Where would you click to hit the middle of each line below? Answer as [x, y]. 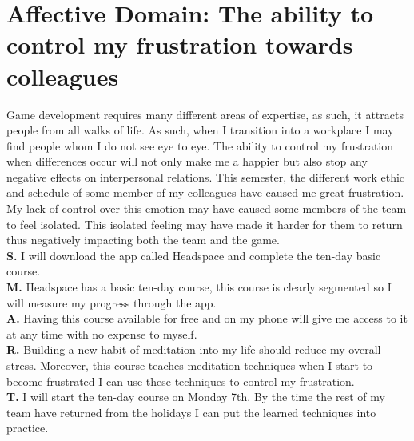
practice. [28, 428]
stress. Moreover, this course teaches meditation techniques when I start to [190, 365]
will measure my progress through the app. [111, 302]
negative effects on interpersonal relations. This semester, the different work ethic [206, 176]
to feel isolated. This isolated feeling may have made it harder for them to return [205, 224]
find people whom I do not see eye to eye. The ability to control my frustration [200, 145]
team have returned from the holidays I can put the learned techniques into [191, 412]
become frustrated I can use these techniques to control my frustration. [181, 381]
